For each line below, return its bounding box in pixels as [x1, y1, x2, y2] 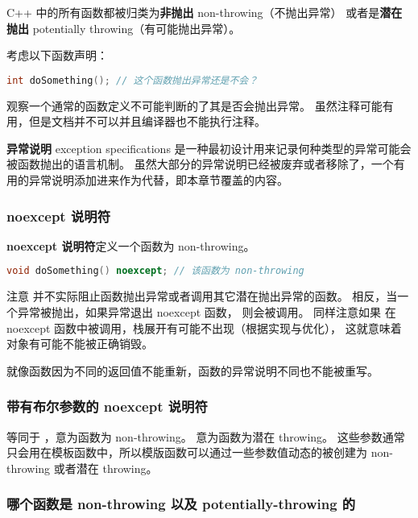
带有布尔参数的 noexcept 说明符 [6, 396, 208, 416]
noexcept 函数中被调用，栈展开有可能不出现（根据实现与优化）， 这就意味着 [6, 319, 402, 336]
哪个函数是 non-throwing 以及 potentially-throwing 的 [6, 494, 356, 514]
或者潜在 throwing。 [53, 459, 158, 476]
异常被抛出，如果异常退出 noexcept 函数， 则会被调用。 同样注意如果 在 [17, 303, 396, 320]
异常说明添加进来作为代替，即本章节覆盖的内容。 [28, 172, 288, 189]
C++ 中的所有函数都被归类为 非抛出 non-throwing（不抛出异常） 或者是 [6, 4, 380, 20]
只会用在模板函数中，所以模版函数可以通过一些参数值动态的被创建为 [6, 444, 367, 461]
